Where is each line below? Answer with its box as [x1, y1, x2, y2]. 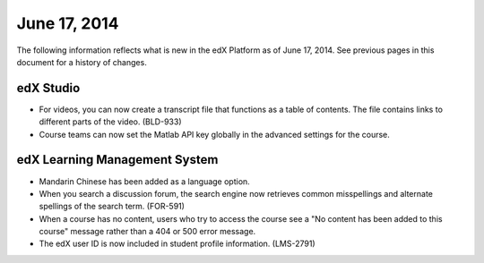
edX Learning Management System [16, 152, 219, 167]
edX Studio [16, 81, 81, 96]
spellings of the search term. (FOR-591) [39, 201, 186, 212]
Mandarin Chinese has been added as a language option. [39, 175, 250, 187]
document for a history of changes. [16, 56, 147, 67]
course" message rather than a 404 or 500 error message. [39, 226, 256, 237]
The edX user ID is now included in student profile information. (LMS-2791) [39, 238, 315, 250]
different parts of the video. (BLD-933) [39, 116, 182, 127]
